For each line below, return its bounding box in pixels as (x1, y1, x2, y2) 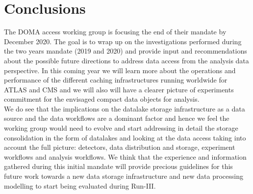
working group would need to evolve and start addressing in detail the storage (4, 123, 238, 133)
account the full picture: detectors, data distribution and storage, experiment (4, 142, 235, 152)
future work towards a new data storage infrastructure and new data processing (4, 171, 243, 181)
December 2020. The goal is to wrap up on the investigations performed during (4, 36, 242, 46)
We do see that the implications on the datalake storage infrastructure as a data (4, 103, 245, 113)
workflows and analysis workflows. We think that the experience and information (4, 151, 247, 162)
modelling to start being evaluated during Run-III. (4, 180, 156, 191)
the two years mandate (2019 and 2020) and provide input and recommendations (4, 46, 247, 56)
